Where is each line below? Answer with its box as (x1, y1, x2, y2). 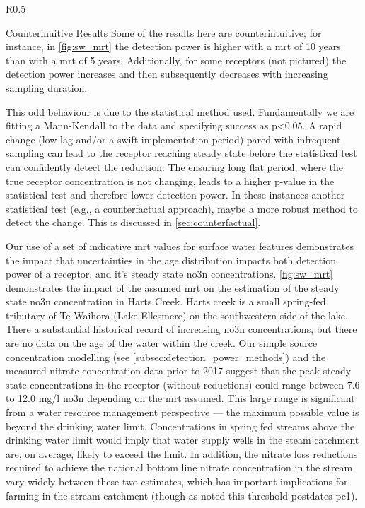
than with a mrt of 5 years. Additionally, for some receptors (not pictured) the (6, 52, 347, 67)
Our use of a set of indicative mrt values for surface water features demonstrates (6, 238, 354, 253)
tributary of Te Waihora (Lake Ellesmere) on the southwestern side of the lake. (6, 307, 348, 322)
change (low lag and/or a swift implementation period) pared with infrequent (6, 131, 341, 146)
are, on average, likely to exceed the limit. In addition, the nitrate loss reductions (6, 446, 358, 461)
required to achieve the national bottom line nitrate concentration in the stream (6, 460, 353, 475)
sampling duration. (6, 80, 88, 95)
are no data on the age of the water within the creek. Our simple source (6, 336, 318, 350)
